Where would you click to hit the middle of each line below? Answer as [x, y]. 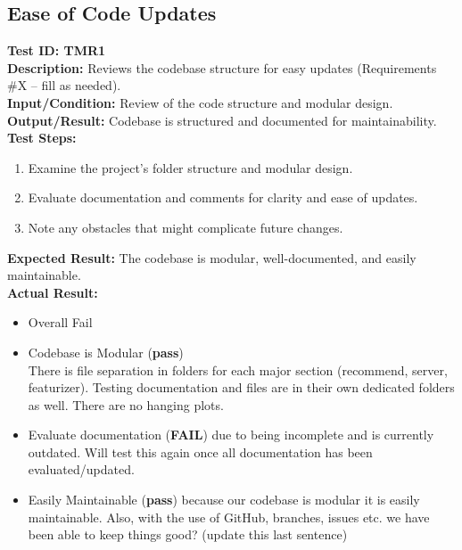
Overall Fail [60, 322]
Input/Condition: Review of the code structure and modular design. [200, 102]
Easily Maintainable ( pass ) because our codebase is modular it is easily [224, 500]
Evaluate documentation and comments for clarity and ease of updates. [223, 197]
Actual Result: [53, 292]
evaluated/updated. [81, 469]
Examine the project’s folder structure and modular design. [190, 167]
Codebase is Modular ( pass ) [106, 352]
